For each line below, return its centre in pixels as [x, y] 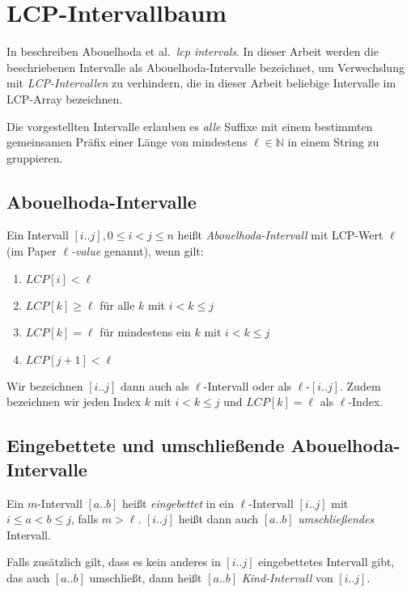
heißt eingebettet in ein [178, 503]
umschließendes [336, 519]
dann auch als [155, 385]
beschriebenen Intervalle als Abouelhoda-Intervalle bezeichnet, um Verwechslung [205, 67]
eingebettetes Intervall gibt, [326, 562]
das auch [28, 578]
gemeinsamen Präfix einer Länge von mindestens [127, 142]
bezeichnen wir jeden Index [74, 402]
